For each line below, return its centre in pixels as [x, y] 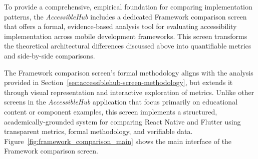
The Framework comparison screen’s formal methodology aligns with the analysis [129, 72]
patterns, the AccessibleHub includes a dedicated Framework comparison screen [125, 16]
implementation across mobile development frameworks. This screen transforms [126, 36]
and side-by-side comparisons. [50, 55]
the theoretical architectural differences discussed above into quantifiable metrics [128, 46]
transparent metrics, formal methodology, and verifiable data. [98, 131]
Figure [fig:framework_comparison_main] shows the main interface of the [118, 141]
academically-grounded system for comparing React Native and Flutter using [122, 121]
